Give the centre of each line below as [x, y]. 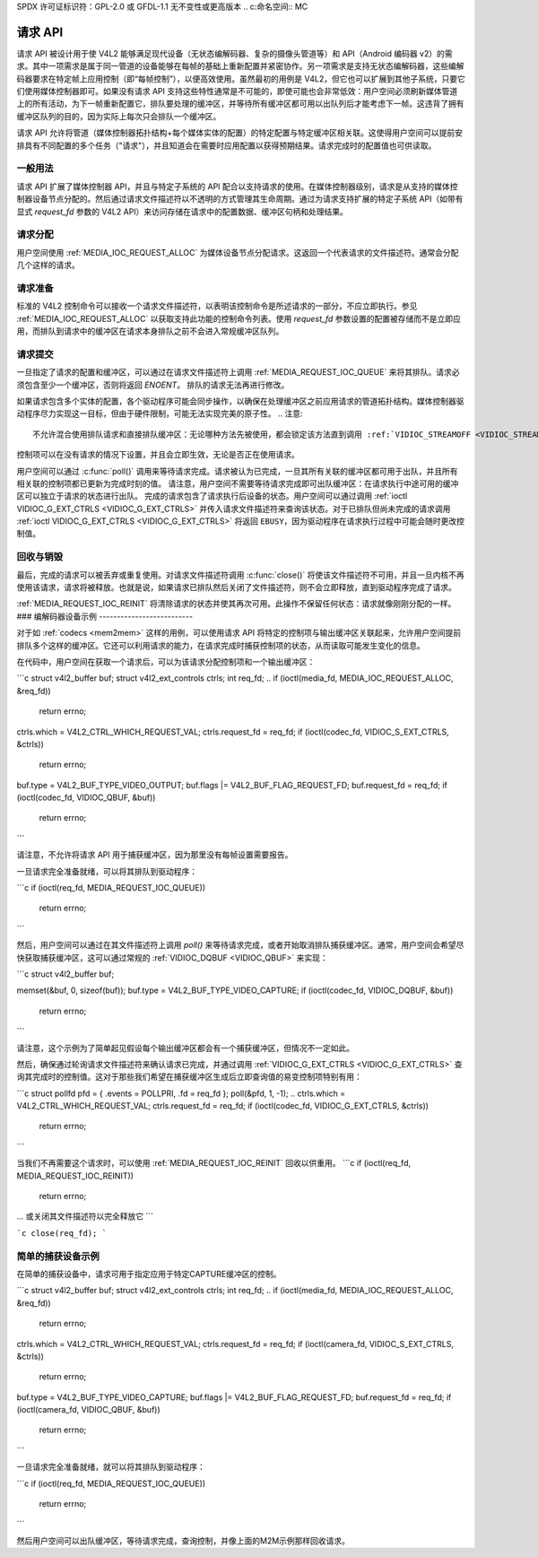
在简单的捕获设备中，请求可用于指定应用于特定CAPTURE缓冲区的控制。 [149, 1274]
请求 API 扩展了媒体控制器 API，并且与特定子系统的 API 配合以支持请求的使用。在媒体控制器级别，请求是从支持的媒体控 [237, 186]
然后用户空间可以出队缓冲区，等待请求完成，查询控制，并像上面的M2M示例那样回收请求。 [183, 1540]
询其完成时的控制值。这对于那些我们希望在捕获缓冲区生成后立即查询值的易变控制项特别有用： [189, 1077]
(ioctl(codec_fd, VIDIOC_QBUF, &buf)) [86, 797]
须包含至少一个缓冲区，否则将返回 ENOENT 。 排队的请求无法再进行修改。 [153, 385]
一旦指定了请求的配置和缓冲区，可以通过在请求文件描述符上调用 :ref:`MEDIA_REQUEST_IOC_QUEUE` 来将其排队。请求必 [239, 372]
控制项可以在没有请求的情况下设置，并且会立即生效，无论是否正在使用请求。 [158, 455]
